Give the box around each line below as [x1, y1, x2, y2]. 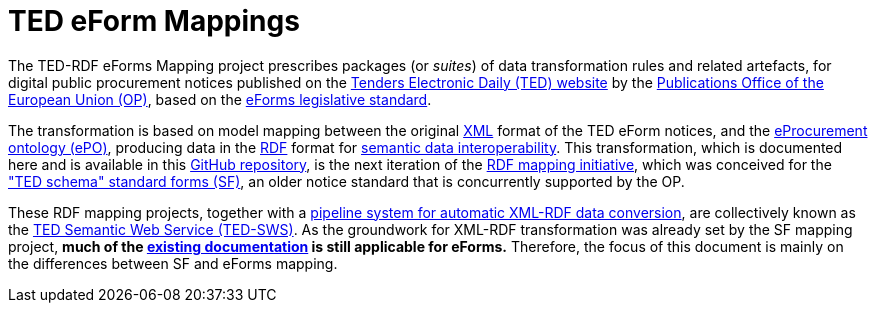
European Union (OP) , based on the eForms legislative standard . [8, 90, 432, 108]
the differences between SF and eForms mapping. [8, 254, 338, 272]
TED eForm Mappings [8, 4, 300, 38]
